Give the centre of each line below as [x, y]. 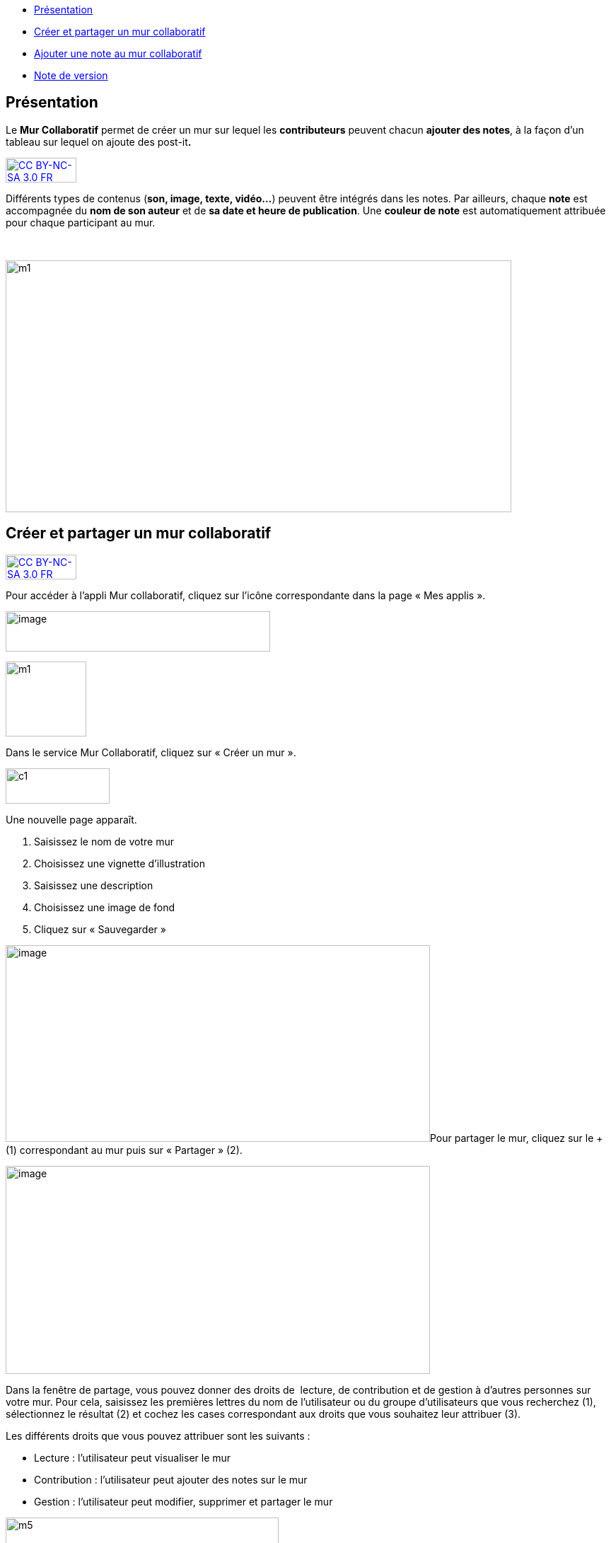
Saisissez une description [94, 885]
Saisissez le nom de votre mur [104, 841]
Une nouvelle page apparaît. [71, 819]
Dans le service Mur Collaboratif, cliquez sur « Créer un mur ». [151, 752]
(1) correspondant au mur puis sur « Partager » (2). [124, 1150]
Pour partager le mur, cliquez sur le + [517, 1138]
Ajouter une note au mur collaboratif [118, 53]
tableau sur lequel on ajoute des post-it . [99, 141]
